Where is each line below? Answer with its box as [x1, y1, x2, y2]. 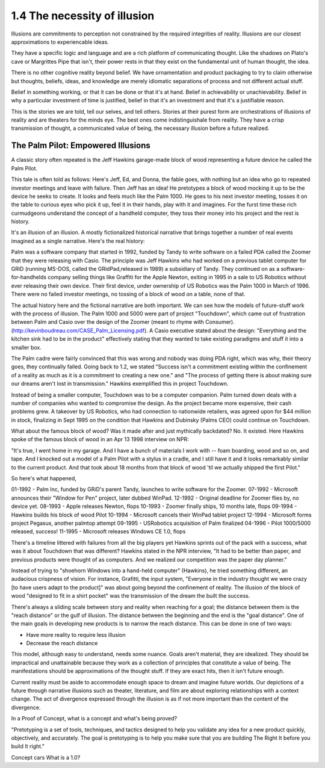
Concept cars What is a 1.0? [11, 754, 81, 761]
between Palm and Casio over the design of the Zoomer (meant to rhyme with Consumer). [11, 318, 235, 326]
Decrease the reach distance [26, 640, 98, 647]
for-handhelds [11, 274, 47, 281]
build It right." [11, 743, 45, 750]
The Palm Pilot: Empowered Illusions [11, 140, 150, 150]
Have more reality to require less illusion [26, 631, 126, 638]
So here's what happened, [11, 475, 76, 482]
